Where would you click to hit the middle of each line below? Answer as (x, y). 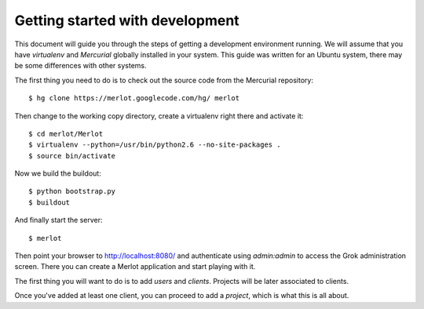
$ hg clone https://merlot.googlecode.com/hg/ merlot (134, 98)
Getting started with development (127, 20)
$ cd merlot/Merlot (66, 134)
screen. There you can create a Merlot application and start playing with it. (135, 267)
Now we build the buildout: (58, 173)
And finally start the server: (58, 220)
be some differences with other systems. (80, 66)
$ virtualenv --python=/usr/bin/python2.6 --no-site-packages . (155, 145)
